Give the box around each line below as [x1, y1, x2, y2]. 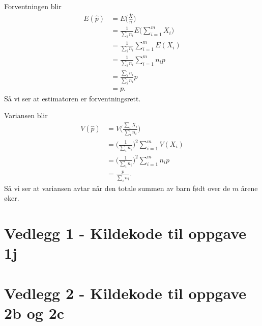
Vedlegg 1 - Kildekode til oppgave [4, 223, 247, 243]
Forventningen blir [4, 1, 62, 11]
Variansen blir [4, 110, 48, 121]
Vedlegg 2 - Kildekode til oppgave [4, 282, 247, 303]
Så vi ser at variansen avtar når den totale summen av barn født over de [4, 182, 230, 193]
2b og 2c [4, 302, 65, 323]
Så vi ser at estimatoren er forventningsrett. [4, 93, 141, 103]
